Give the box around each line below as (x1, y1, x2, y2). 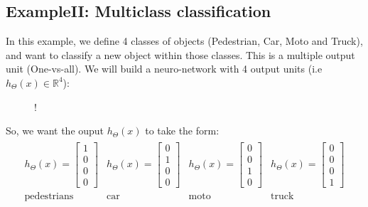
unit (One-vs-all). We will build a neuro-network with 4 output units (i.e (6, 61, 323, 76)
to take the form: (145, 123, 220, 138)
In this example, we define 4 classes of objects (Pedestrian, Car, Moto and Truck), (6, 33, 363, 48)
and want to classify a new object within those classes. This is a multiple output (6, 47, 355, 62)
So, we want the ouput (6, 123, 104, 138)
